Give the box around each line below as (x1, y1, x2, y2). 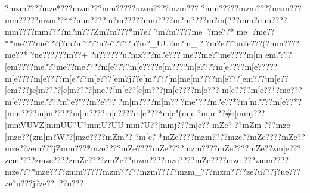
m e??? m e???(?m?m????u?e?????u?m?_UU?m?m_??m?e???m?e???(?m (13, 36, 277, 49)
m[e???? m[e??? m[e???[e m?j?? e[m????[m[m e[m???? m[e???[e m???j (33, 71, 268, 84)
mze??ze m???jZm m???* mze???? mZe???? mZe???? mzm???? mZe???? (5, 142, 249, 154)
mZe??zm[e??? (249, 142, 301, 154)
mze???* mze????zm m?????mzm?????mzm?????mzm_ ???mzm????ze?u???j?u (5, 165, 286, 178)
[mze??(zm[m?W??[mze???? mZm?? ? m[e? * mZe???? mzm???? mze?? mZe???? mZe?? (5, 130, 305, 142)
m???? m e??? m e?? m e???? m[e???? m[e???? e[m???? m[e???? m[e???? (11, 60, 245, 72)
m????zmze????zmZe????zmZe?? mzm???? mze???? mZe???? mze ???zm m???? (12, 153, 289, 166)
